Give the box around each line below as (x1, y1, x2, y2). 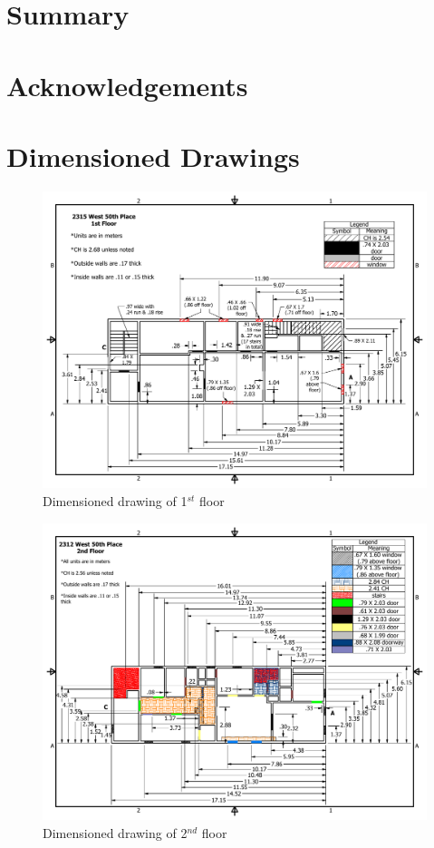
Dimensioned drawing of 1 (43, 491, 188, 510)
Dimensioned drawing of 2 (43, 823, 188, 842)
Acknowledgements (6, 66, 248, 103)
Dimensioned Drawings (6, 137, 300, 174)
